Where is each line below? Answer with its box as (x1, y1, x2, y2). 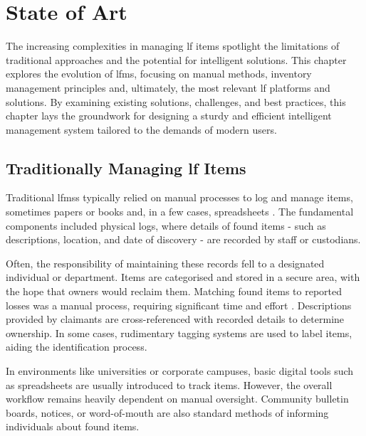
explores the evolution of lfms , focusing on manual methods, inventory (6, 66, 312, 81)
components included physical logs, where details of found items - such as (6, 218, 326, 233)
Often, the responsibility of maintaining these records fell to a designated (6, 255, 325, 270)
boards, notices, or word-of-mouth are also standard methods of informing (6, 405, 329, 420)
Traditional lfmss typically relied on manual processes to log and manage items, (6, 190, 353, 205)
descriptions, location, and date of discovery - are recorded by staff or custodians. (6, 232, 361, 247)
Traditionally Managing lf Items (6, 156, 246, 179)
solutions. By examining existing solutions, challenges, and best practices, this (6, 94, 346, 109)
